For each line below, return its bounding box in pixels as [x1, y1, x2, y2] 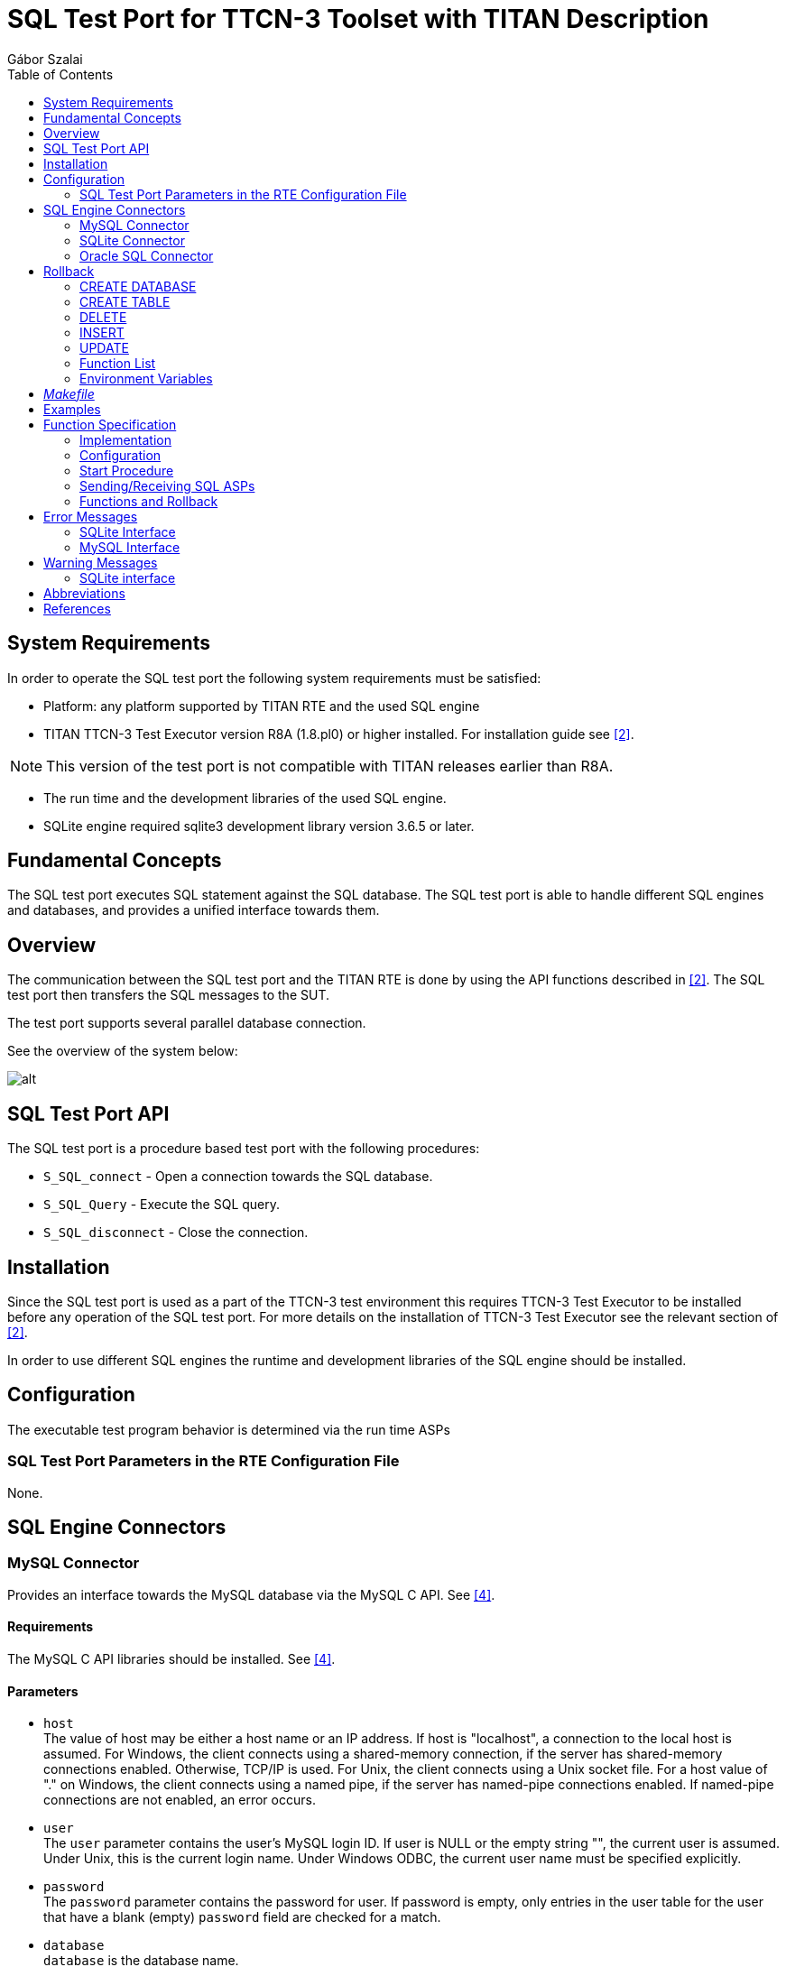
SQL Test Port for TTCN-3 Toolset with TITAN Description [7, 4, 709, 34]
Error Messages [43, 508, 138, 524]
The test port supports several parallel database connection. [7, 1015, 366, 1031]
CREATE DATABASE [79, 278, 197, 294]
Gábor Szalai [7, 51, 83, 67]
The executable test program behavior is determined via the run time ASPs [7, 1421, 450, 1437]
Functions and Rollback [79, 493, 218, 509]
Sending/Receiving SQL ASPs [79, 477, 255, 494]
